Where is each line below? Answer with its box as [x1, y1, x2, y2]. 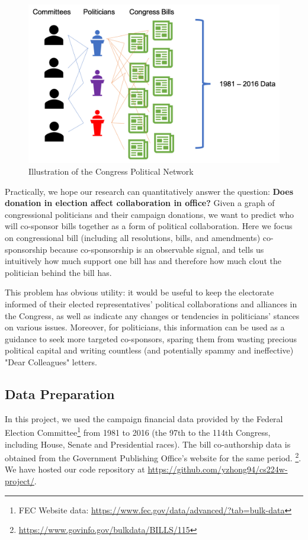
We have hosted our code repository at [5, 463, 145, 475]
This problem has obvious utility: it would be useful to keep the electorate [5, 286, 274, 298]
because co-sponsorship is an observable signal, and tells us [50, 243, 264, 255]
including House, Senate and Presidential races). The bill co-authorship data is [5, 438, 291, 450]
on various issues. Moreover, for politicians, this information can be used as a [5, 321, 285, 333]
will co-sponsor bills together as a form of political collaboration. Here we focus [5, 220, 293, 232]
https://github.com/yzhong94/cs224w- [147, 463, 288, 475]
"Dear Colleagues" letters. [5, 355, 97, 368]
